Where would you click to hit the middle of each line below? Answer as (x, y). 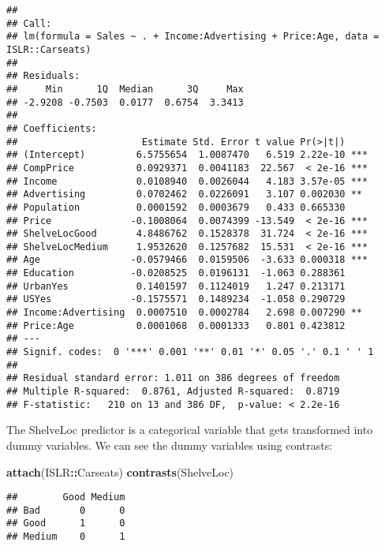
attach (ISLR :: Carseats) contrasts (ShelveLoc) (120, 471)
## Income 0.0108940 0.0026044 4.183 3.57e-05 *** (187, 181)
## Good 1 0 (66, 524)
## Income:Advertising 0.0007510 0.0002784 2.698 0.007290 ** (185, 313)
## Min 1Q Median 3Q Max (125, 89)
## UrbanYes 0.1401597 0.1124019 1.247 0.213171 (176, 286)
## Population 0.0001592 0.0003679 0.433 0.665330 (176, 207)
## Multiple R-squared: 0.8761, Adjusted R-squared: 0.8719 (173, 392)
